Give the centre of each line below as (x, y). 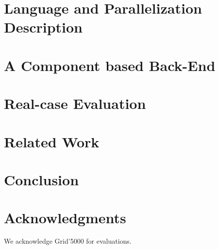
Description (43, 27)
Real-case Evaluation (75, 103)
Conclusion (42, 179)
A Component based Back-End (110, 65)
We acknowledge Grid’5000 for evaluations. (68, 241)
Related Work (52, 141)
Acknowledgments (65, 218)
